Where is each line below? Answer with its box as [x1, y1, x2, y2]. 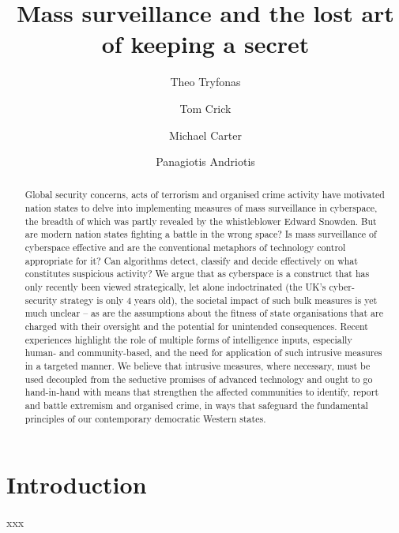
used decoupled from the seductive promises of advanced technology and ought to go [24, 372, 373, 385]
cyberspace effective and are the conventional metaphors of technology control [24, 241, 346, 254]
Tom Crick [179, 99, 231, 116]
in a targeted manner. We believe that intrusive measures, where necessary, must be [24, 359, 371, 373]
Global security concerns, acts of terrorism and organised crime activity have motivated [24, 188, 385, 201]
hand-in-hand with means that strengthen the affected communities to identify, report [24, 385, 379, 399]
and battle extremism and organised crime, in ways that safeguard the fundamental [24, 398, 368, 411]
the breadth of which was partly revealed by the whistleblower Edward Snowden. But [24, 214, 377, 227]
